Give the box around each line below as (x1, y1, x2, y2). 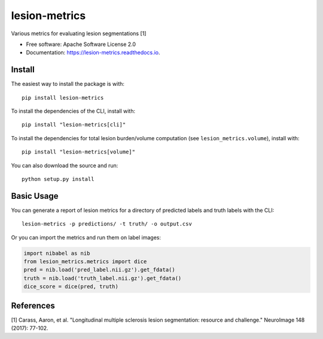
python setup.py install (22, 175, 95, 182)
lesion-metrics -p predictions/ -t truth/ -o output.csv (22, 221, 193, 227)
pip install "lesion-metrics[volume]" (22, 149, 136, 155)
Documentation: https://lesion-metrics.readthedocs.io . (26, 49, 160, 56)
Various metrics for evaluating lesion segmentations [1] (11, 30, 147, 37)
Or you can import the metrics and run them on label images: (11, 233, 161, 241)
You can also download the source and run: (11, 162, 118, 169)
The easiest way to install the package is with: (11, 81, 125, 88)
